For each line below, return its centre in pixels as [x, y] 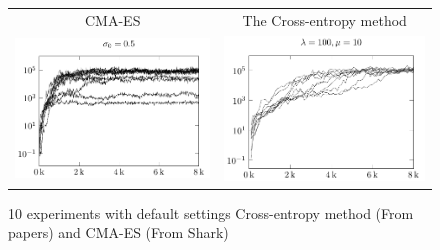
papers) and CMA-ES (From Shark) [118, 232]
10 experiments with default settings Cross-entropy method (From [211, 212]
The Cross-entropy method [324, 19]
